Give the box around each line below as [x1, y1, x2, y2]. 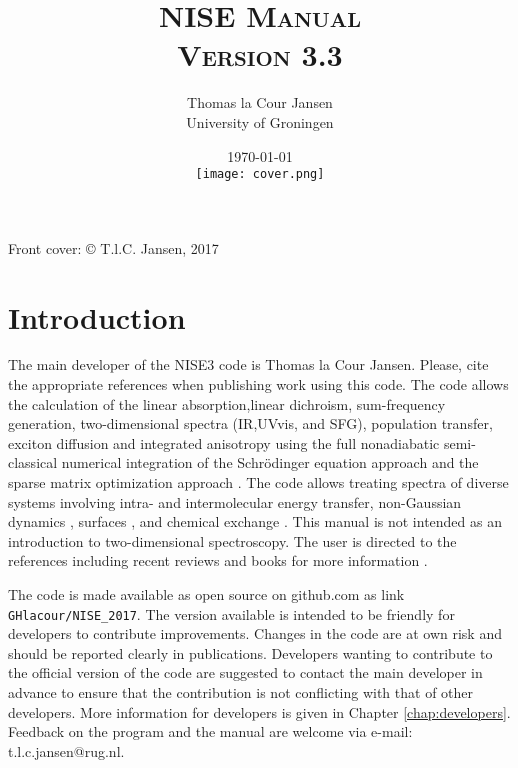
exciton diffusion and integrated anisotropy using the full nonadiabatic [8, 432, 440, 453]
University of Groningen [186, 111, 334, 132]
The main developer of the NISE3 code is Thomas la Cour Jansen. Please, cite [8, 354, 489, 375]
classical [8, 452, 58, 473]
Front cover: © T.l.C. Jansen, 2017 [8, 237, 219, 258]
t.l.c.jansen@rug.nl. [8, 740, 125, 761]
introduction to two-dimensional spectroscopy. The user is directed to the [8, 530, 457, 551]
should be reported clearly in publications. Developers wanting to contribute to [8, 642, 493, 663]
